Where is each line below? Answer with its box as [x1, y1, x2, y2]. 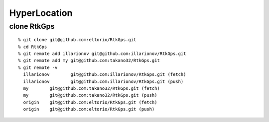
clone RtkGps [9, 22, 55, 31]
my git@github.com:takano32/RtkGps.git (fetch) [23, 85, 160, 91]
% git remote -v [18, 64, 58, 70]
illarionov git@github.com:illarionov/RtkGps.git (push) [23, 78, 184, 84]
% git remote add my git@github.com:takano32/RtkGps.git [18, 58, 160, 63]
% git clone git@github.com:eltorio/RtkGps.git [18, 37, 136, 43]
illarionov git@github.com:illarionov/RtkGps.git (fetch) [23, 72, 186, 77]
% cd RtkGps [18, 44, 47, 50]
